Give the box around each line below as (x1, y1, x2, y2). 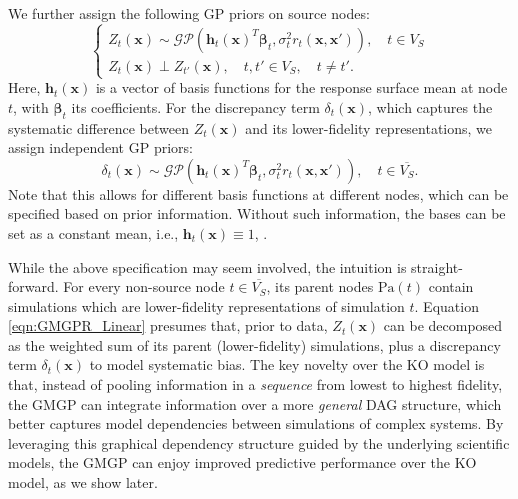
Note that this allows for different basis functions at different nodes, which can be (8, 183, 509, 204)
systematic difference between (8, 117, 189, 138)
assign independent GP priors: (8, 137, 193, 158)
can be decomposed (383, 315, 503, 336)
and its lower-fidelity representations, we (245, 117, 493, 138)
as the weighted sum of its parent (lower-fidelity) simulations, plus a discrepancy (8, 334, 501, 355)
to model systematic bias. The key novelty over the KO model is (89, 354, 485, 375)
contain (428, 276, 474, 297)
